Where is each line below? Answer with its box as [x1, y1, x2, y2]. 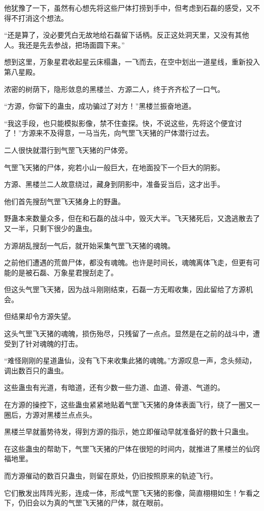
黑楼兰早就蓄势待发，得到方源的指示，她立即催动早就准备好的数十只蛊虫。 [4, 426, 253, 437]
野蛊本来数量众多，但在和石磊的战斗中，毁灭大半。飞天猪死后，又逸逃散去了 [4, 213, 260, 223]
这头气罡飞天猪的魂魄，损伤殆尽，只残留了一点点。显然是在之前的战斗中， [4, 328, 253, 339]
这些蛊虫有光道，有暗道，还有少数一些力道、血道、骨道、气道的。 [4, 382, 224, 393]
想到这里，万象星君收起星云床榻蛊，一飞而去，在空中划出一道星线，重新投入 [4, 56, 260, 67]
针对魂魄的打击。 [25, 338, 82, 348]
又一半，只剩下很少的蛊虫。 [4, 222, 96, 233]
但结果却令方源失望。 [4, 311, 75, 322]
